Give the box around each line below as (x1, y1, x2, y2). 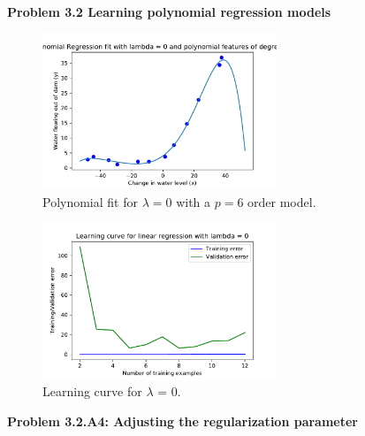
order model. (247, 192, 316, 210)
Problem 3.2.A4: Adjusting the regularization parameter (7, 411, 358, 430)
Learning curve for (42, 382, 142, 401)
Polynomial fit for (42, 192, 138, 210)
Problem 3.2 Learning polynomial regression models (7, 3, 331, 20)
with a (176, 192, 211, 210)
